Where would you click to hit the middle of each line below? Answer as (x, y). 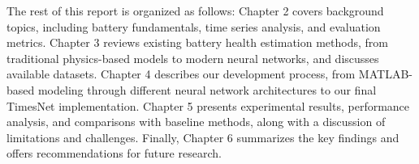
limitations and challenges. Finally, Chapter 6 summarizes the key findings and (203, 137)
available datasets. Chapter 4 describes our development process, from (181, 74)
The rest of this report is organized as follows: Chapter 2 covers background (195, 11)
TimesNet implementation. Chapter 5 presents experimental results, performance (208, 105)
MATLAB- (385, 74)
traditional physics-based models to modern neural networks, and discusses (193, 58)
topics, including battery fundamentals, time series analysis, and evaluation (194, 26)
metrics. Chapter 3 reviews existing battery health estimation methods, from (197, 42)
